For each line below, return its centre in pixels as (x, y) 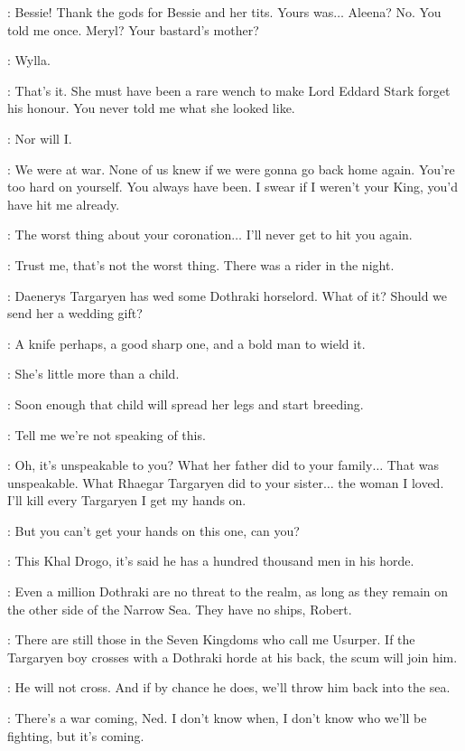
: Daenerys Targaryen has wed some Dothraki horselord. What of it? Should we (228, 295)
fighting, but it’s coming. (76, 735)
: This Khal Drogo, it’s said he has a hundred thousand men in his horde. (211, 561)
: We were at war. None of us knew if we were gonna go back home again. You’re (231, 169)
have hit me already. (64, 204)
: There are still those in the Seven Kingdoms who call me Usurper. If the (211, 639)
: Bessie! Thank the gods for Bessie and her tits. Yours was (171, 12)
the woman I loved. (391, 482)
